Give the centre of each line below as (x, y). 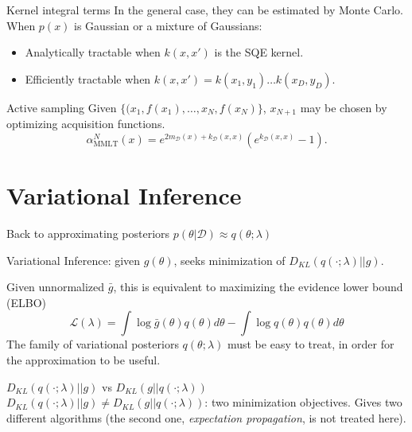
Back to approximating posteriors (88, 233)
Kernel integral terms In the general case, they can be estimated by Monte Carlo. (205, 10)
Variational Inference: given (74, 260)
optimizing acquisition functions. (86, 124)
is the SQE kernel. (259, 52)
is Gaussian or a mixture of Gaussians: (168, 25)
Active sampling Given (62, 107)
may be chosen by (344, 107)
